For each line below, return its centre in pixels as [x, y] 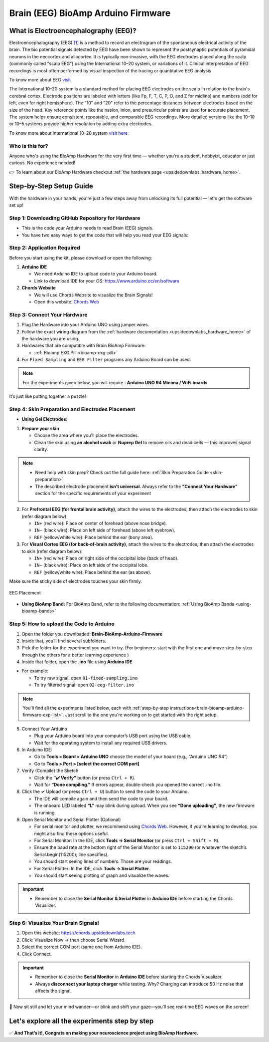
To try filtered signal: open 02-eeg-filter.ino [84, 685]
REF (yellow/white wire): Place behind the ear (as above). [93, 572]
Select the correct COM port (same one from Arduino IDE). [82, 947]
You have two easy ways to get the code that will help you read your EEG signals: [105, 235]
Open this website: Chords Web [67, 301]
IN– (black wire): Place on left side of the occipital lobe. [91, 565]
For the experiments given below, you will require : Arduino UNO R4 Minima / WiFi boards [115, 382]
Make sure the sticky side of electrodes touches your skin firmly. [75, 581]
